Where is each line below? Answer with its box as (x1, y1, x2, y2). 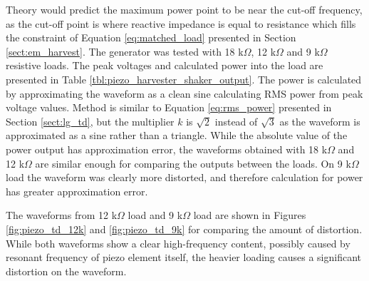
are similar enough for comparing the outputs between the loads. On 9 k (35, 155, 351, 170)
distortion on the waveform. (6, 263, 127, 278)
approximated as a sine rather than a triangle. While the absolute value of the (6, 128, 348, 143)
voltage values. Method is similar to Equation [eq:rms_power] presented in (6, 100, 332, 115)
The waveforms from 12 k (6, 208, 118, 223)
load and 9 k (128, 208, 183, 223)
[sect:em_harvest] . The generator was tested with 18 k (6, 44, 244, 58)
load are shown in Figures (193, 208, 306, 223)
